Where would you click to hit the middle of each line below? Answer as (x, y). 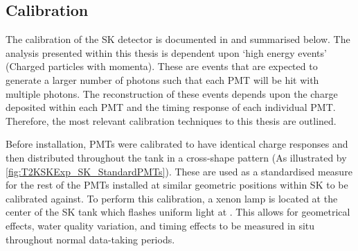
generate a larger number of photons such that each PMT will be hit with (162, 79)
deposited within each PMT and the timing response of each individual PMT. (171, 107)
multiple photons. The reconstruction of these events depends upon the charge (172, 93)
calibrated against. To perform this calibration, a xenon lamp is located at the (172, 198)
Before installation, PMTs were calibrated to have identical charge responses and (177, 144)
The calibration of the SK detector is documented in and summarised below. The (178, 39)
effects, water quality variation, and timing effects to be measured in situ (160, 225)
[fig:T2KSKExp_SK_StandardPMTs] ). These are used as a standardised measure (179, 171)
